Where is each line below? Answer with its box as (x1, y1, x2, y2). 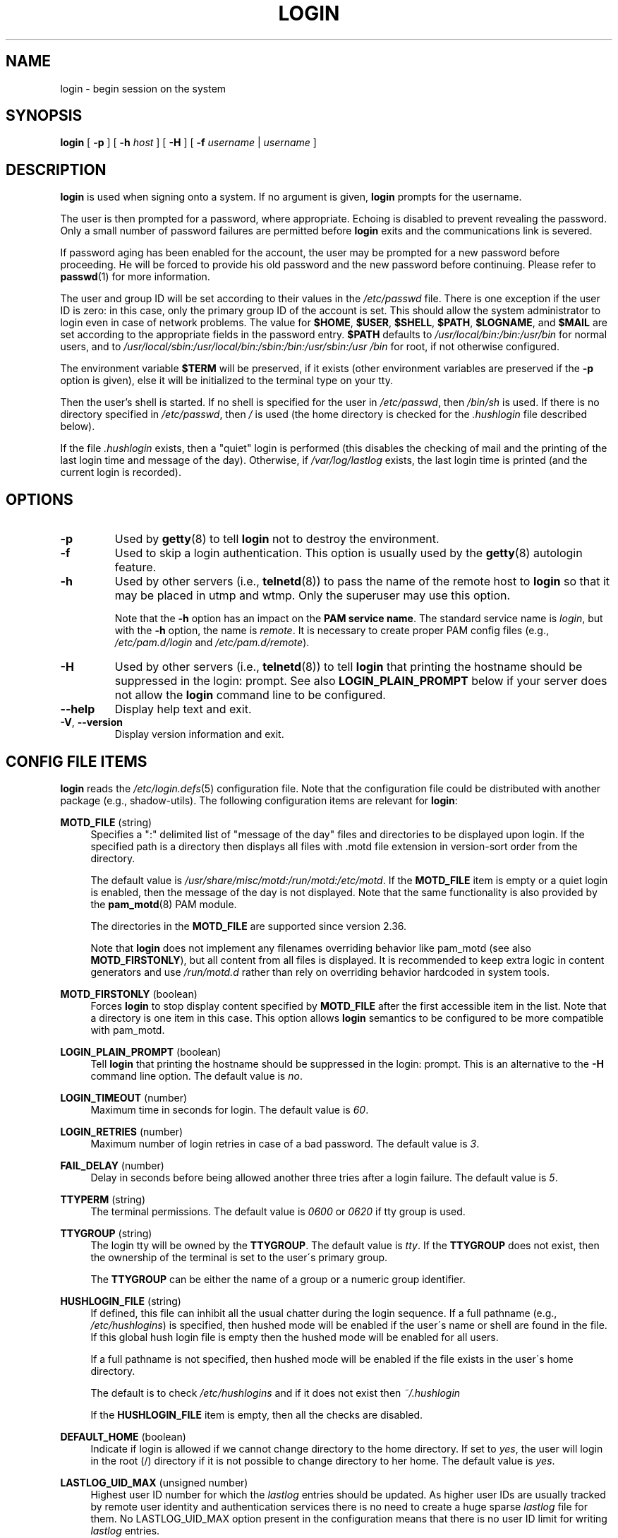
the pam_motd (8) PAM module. (90, 898, 237, 910)
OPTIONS (6, 490, 73, 508)
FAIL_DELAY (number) (60, 1159, 164, 1172)
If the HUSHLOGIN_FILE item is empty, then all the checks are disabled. (90, 1408, 423, 1421)
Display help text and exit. (114, 702, 252, 717)
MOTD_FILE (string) (60, 816, 152, 828)
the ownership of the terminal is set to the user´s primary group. (90, 1251, 388, 1263)
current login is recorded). (60, 466, 181, 479)
